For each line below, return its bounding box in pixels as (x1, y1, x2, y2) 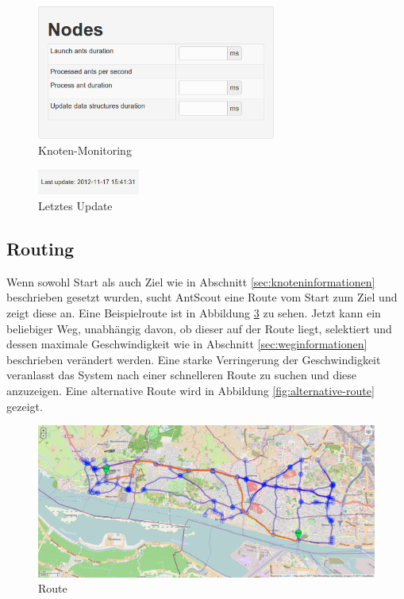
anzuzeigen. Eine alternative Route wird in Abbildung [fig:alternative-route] (6, 382, 375, 398)
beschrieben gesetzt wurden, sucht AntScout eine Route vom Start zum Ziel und (6, 289, 398, 305)
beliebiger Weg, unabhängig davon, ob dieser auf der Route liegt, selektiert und (6, 320, 392, 336)
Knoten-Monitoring (38, 141, 132, 158)
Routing (6, 236, 75, 260)
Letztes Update (38, 197, 113, 213)
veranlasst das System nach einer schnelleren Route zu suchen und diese (6, 367, 357, 383)
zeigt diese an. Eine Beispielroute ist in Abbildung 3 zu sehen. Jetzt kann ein (6, 304, 381, 321)
